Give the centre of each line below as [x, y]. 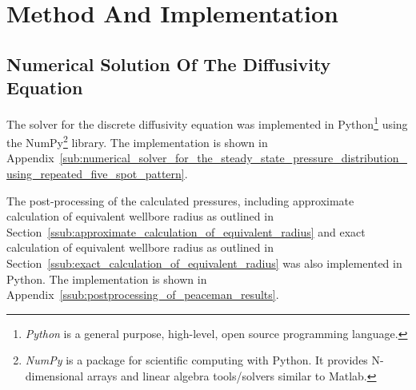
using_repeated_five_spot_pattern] [96, 174]
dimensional [54, 376]
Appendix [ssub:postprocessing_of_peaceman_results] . [143, 294]
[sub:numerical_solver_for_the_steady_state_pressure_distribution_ [233, 158]
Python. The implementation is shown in [107, 279]
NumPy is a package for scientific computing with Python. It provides [196, 360]
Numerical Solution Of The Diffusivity [169, 64]
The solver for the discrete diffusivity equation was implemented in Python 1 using [207, 122]
